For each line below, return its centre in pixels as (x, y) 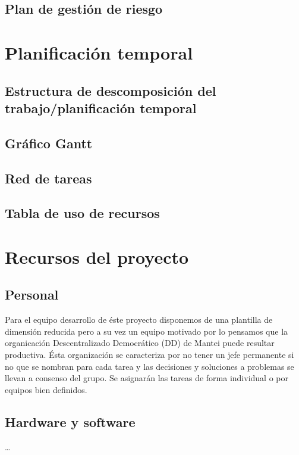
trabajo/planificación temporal (101, 107)
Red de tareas (48, 178)
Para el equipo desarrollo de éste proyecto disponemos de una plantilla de (139, 320)
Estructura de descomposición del (111, 90)
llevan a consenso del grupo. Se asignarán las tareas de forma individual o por (147, 378)
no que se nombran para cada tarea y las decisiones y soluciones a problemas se (149, 366)
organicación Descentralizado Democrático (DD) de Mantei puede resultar (140, 343)
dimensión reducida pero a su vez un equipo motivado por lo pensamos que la (147, 331)
